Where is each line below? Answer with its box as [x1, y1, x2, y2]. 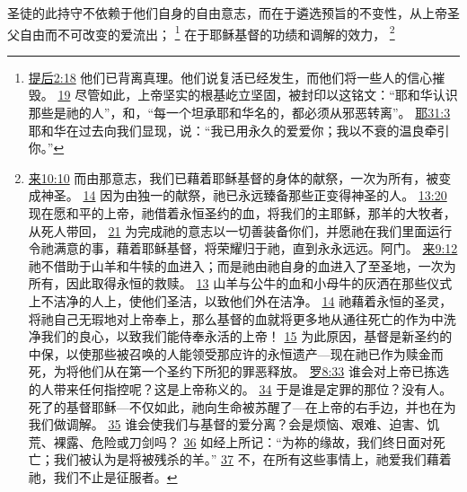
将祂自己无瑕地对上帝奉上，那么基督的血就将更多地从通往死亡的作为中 [28, 309, 444, 328]
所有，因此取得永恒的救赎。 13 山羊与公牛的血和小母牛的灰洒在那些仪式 [28, 274, 453, 293]
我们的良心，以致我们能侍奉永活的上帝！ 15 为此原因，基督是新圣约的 [40, 327, 453, 346]
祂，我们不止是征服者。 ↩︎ [28, 467, 178, 486]
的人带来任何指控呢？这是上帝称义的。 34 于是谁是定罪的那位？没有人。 [28, 379, 453, 398]
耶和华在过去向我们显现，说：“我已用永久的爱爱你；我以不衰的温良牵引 [28, 120, 450, 139]
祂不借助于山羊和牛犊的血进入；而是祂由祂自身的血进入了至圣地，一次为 [28, 256, 456, 275]
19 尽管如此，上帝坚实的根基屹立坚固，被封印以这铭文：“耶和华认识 [57, 85, 458, 104]
